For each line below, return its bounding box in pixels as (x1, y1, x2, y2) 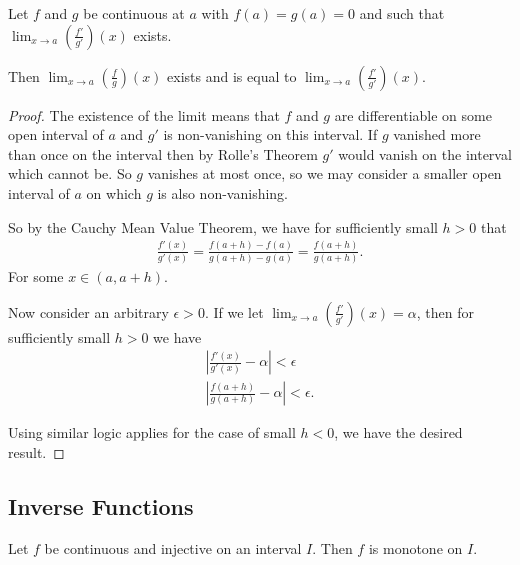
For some (8, 265, 64, 286)
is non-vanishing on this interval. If (163, 124, 378, 145)
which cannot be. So (8, 163, 132, 184)
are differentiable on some (334, 104, 492, 125)
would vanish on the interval (338, 143, 512, 164)
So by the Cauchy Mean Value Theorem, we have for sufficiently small (8, 216, 438, 237)
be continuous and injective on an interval (44, 537, 302, 558)
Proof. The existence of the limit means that (8, 104, 280, 125)
